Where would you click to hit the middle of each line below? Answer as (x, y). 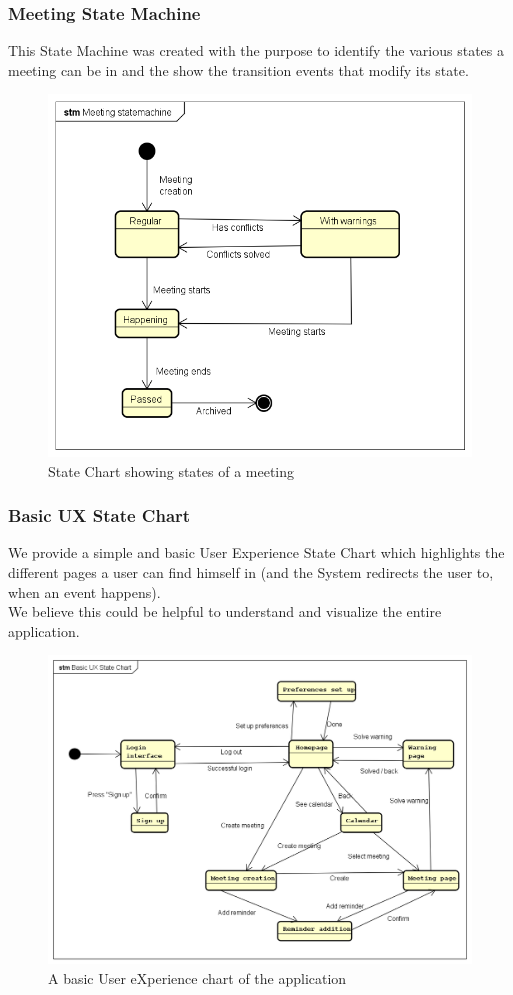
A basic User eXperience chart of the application (197, 977)
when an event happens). (84, 591)
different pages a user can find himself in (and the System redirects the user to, (251, 572)
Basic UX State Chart (99, 515)
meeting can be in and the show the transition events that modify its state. (238, 69)
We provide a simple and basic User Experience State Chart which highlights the (256, 552)
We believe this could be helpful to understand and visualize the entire (225, 611)
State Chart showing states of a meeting (171, 470)
